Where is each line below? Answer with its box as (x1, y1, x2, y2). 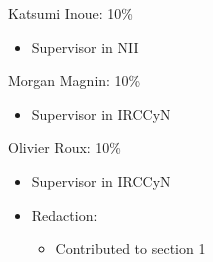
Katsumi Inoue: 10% (8, 3, 133, 23)
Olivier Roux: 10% (8, 137, 122, 158)
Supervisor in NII (31, 36, 139, 57)
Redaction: (31, 204, 98, 225)
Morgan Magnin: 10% (8, 70, 141, 91)
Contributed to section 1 (55, 238, 206, 259)
